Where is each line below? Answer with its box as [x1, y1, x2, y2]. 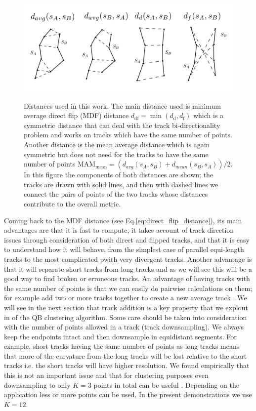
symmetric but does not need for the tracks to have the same [24, 149, 209, 159]
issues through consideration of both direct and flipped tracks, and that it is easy [4, 234, 250, 245]
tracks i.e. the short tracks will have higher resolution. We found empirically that [4, 360, 250, 370]
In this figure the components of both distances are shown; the [24, 169, 213, 180]
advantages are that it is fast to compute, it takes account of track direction [4, 225, 234, 235]
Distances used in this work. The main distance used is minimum [24, 100, 221, 111]
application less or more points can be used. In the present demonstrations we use [4, 389, 252, 400]
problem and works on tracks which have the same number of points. [24, 129, 233, 140]
